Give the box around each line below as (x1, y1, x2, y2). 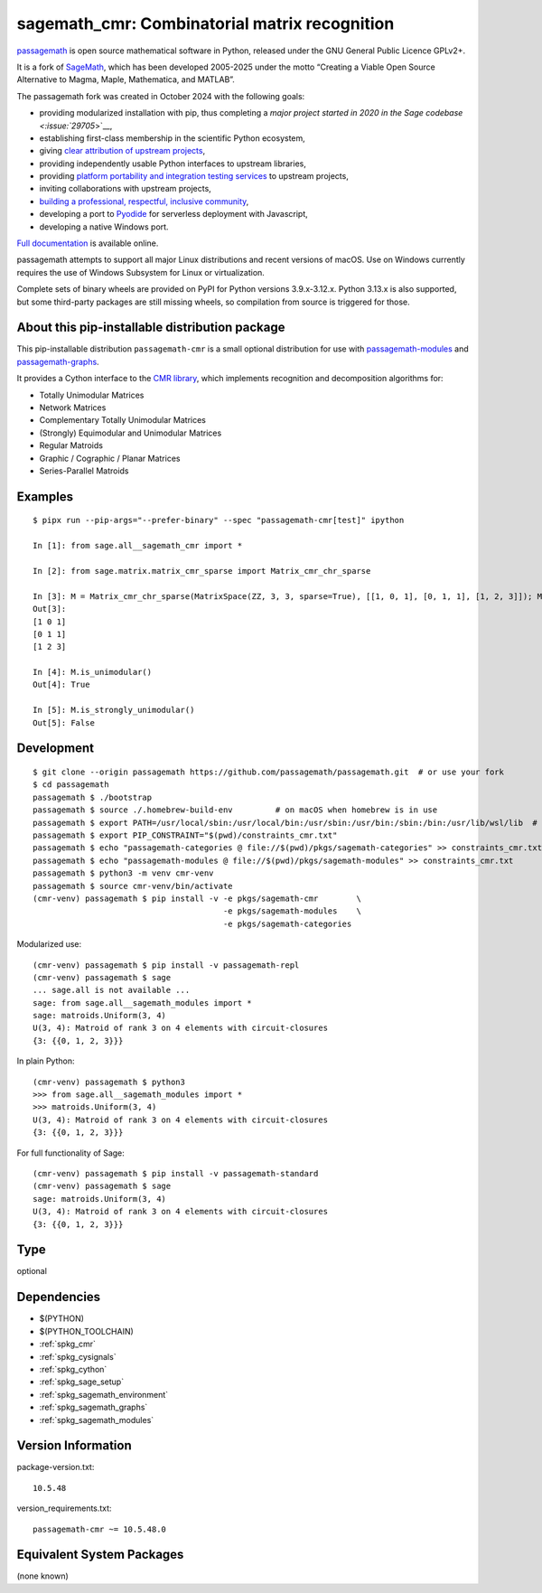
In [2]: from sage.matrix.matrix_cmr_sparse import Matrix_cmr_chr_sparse (33, 566, 371, 576)
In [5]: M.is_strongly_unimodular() (33, 705, 195, 716)
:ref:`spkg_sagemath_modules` (39, 1414, 154, 1425)
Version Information (16, 1438, 132, 1454)
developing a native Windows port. (39, 221, 169, 232)
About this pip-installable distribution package (16, 320, 285, 335)
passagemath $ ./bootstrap (33, 792, 153, 802)
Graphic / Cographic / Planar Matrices (39, 453, 181, 464)
